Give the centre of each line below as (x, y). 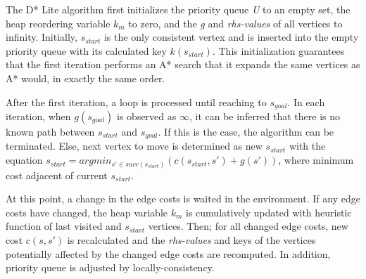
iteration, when (38, 116)
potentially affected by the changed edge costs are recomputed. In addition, (168, 253)
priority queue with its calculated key (86, 50)
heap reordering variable (58, 23)
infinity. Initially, (42, 37)
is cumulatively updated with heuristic (269, 212)
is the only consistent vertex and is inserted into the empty (231, 37)
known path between (50, 132)
